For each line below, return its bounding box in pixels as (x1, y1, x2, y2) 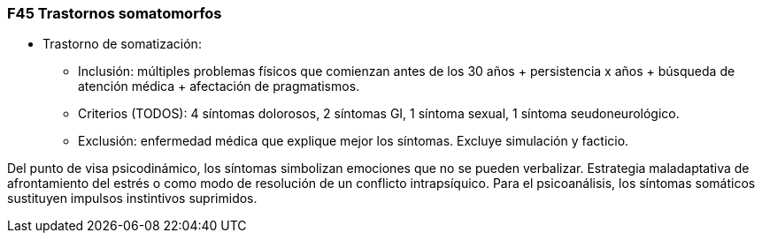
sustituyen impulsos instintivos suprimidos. (7, 191, 258, 206)
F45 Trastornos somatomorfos (7, 4, 222, 22)
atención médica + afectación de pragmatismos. (78, 79, 360, 94)
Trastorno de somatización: (42, 36, 202, 52)
